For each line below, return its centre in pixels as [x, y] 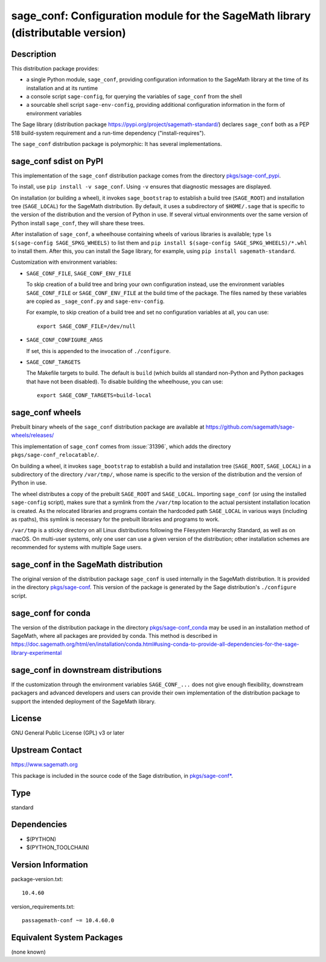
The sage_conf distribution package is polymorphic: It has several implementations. [117, 144]
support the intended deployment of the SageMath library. [84, 701]
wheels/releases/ [33, 435]
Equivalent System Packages [67, 938]
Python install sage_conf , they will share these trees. [78, 223]
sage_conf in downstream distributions [87, 670]
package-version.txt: [37, 879]
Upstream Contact [46, 750]
